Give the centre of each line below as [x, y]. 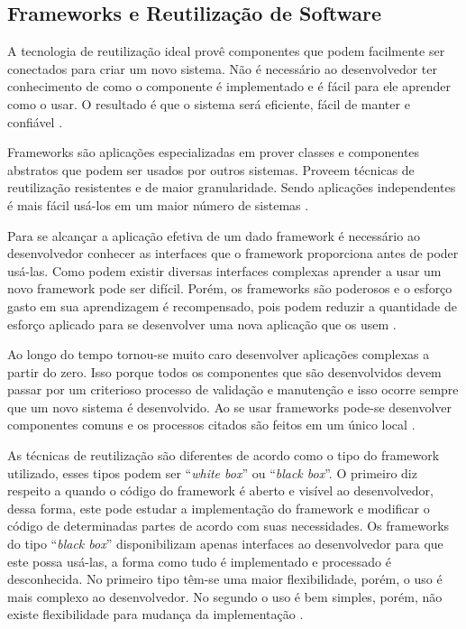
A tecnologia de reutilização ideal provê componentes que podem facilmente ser [226, 51]
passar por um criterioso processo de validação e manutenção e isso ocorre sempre [233, 389]
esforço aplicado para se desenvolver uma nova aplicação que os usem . [202, 324]
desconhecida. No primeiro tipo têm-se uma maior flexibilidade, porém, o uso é [225, 579]
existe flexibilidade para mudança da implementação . [155, 614]
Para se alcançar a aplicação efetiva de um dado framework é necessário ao [214, 235]
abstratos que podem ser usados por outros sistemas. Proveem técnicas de [211, 169]
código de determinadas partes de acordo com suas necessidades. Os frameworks [228, 526]
